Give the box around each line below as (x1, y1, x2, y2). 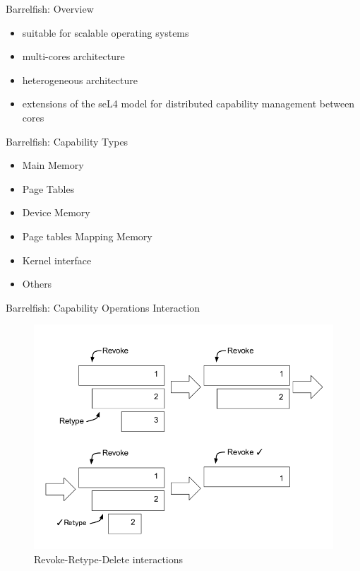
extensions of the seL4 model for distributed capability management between (22, 96, 355, 111)
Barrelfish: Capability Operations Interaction (6, 300, 200, 314)
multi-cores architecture (22, 49, 125, 64)
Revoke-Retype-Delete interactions (34, 551, 184, 566)
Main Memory (22, 158, 84, 172)
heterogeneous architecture (22, 72, 138, 87)
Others (22, 276, 52, 291)
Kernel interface (22, 252, 92, 267)
